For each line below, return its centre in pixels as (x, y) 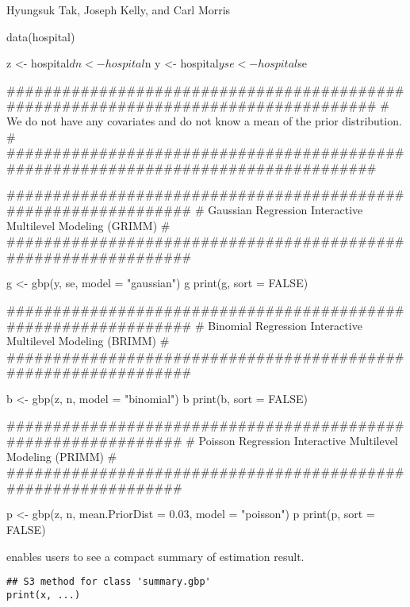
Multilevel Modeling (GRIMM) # (88, 225)
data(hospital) (41, 36)
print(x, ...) (44, 595)
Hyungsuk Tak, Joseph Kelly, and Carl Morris (119, 10)
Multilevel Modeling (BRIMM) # (88, 341)
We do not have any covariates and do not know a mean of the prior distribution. (204, 120)
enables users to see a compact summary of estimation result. (155, 556)
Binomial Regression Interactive (285, 325)
